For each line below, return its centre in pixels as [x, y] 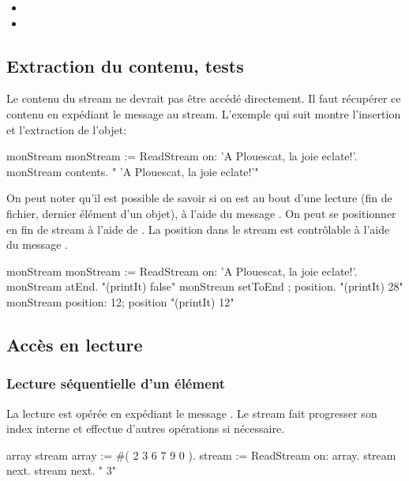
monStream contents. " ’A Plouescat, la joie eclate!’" [133, 171]
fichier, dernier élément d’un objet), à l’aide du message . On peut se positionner [201, 213]
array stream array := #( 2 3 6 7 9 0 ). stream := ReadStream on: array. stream [201, 455]
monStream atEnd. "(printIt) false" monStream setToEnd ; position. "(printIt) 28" [205, 286]
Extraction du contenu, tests [125, 65]
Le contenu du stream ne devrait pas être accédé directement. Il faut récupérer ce [204, 98]
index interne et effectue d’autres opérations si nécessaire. [146, 428]
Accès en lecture [75, 344]
